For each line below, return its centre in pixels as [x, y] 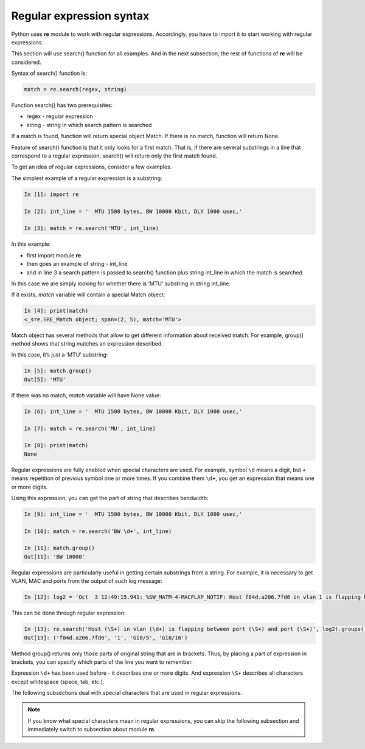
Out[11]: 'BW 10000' [54, 556]
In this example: [31, 244]
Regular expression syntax [80, 16]
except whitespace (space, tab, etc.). [58, 681]
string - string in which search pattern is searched [89, 125]
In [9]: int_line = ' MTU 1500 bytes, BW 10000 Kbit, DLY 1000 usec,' [133, 514]
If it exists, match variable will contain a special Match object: [88, 294]
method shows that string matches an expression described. [87, 344]
